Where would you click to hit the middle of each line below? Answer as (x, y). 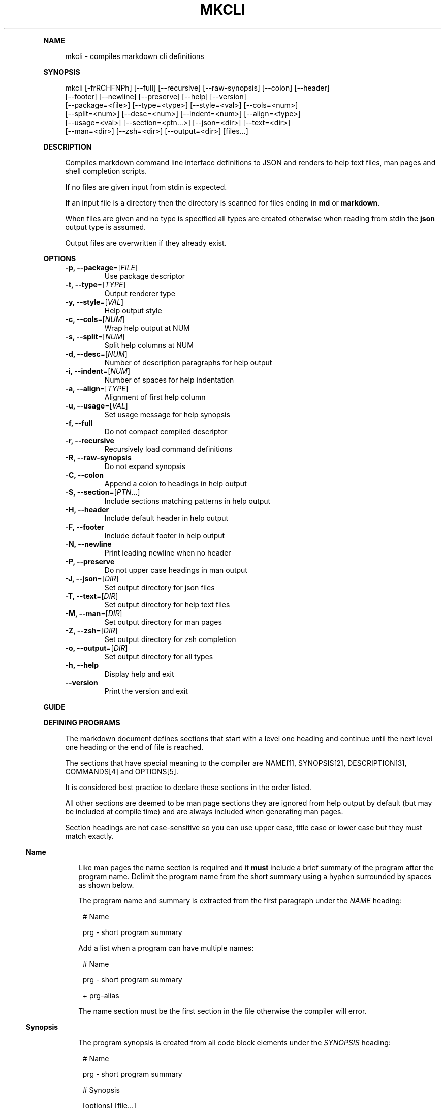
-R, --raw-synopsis (98, 457)
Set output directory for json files (160, 587)
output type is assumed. (106, 227)
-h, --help (82, 665)
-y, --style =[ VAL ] (94, 302)
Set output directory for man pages (163, 622)
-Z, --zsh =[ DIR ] (91, 630)
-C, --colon (84, 475)
